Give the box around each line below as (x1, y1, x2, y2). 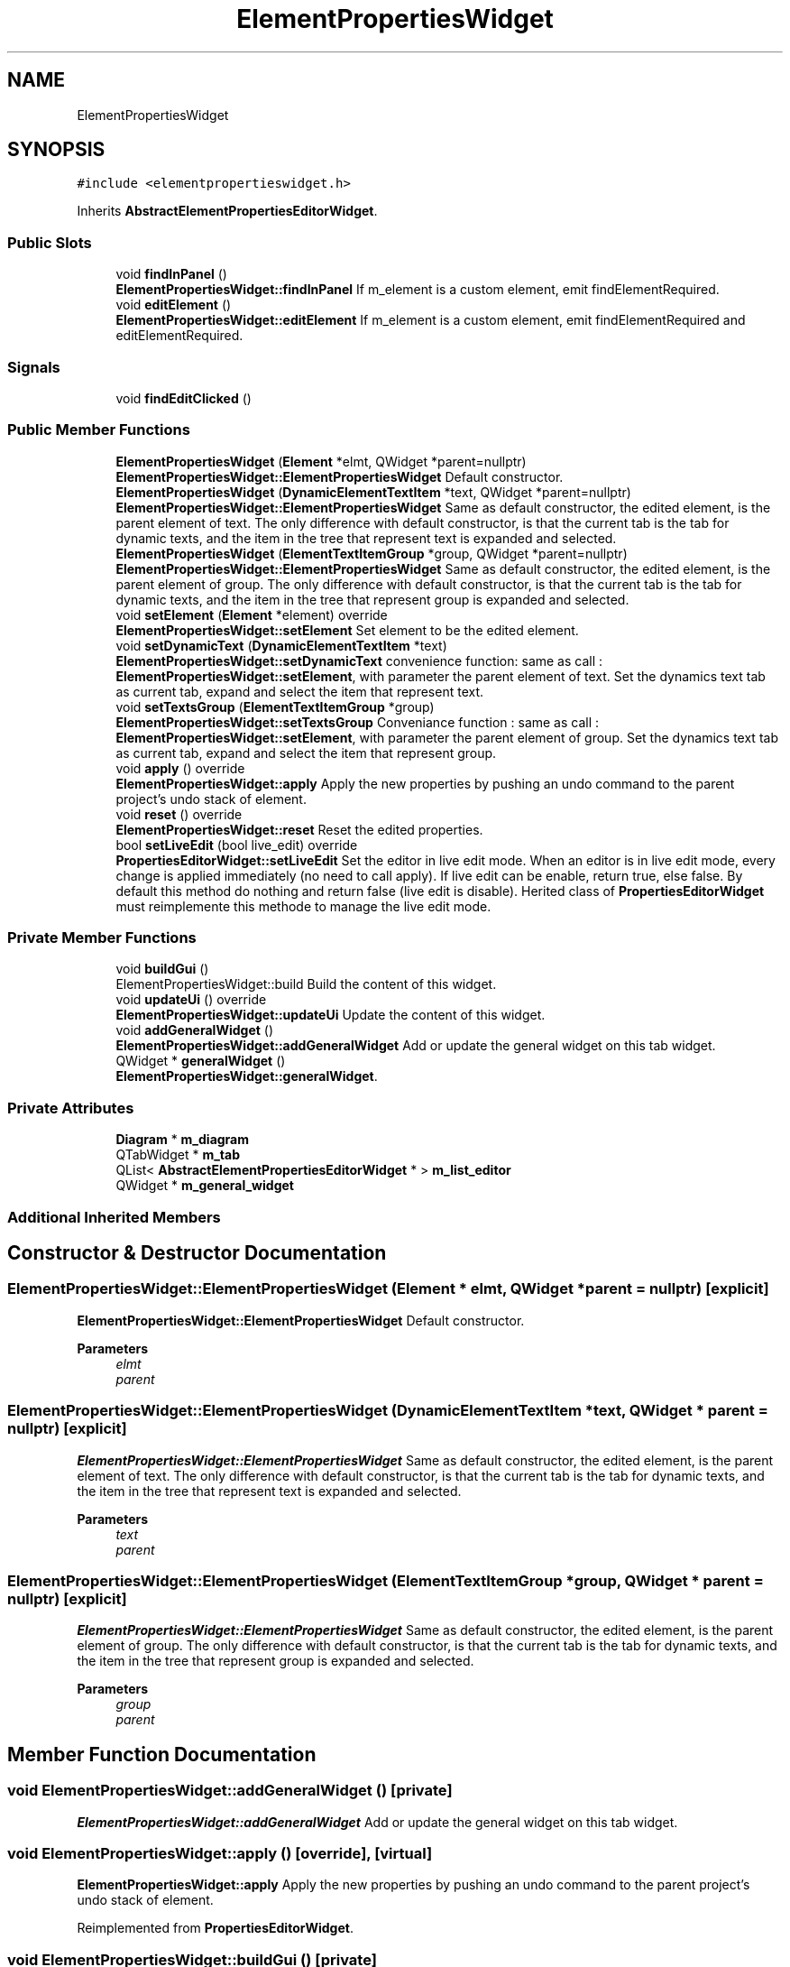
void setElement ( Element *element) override (115, 606, 388, 623)
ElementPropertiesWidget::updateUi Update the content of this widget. (115, 1007, 546, 1023)
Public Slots (7, 233, 92, 252)
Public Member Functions (7, 420, 190, 439)
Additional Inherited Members (7, 1207, 221, 1226)
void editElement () (115, 297, 232, 313)
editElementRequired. (115, 328, 243, 344)
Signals (7, 357, 60, 376)
